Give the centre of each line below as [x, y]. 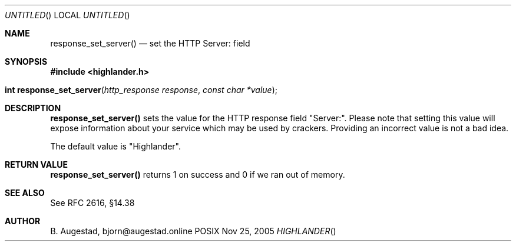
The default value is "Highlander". [116, 146]
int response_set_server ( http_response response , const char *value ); [141, 90]
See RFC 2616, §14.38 [92, 203]
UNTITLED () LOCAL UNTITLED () [67, 15]
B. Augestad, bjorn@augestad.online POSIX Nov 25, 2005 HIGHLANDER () [193, 231]
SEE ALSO [25, 193]
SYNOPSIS [26, 61]
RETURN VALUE [36, 164]
